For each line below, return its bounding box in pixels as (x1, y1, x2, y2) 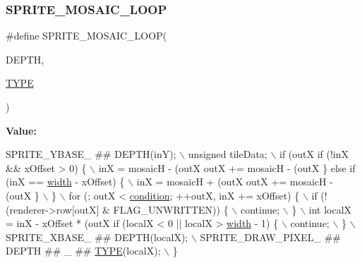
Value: (6, 123, 37, 137)
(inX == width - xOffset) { (6, 174, 125, 189)
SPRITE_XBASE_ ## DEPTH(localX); (6, 229, 188, 244)
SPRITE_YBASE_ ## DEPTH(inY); (6, 147, 176, 161)
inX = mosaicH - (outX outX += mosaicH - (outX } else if (98, 160, 356, 175)
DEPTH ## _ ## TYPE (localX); (6, 243, 161, 258)
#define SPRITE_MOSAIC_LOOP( (6, 28, 167, 43)
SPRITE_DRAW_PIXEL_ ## (200, 229, 342, 244)
